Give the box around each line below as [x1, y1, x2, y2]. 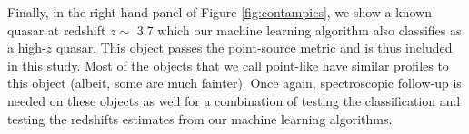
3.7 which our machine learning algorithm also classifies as [136, 20, 462, 39]
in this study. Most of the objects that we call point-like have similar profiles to [7, 55, 449, 74]
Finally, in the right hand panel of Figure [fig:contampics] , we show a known [7, 3, 432, 21]
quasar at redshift [7, 20, 106, 39]
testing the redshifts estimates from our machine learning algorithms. [7, 109, 393, 128]
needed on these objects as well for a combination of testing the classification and [7, 91, 461, 110]
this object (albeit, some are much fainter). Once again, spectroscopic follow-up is [7, 73, 462, 92]
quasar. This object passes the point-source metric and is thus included [55, 38, 453, 57]
